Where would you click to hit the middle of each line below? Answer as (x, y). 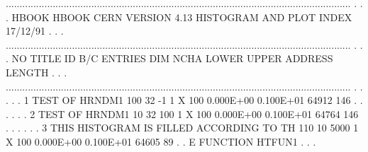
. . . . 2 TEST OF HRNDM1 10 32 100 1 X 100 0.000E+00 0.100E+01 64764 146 (182, 113)
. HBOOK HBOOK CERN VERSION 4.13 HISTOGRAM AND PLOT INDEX (179, 17)
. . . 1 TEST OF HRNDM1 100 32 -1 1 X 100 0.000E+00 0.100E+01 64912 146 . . (184, 100)
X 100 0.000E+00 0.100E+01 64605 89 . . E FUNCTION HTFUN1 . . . (161, 141)
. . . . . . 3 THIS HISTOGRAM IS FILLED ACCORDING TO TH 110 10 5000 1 (182, 128)
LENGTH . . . (37, 72)
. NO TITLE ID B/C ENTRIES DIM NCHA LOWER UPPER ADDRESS (169, 58)
